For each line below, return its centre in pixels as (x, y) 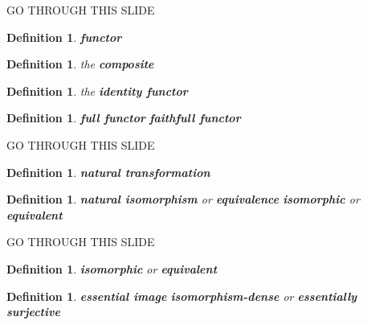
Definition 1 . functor (64, 37)
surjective (33, 312)
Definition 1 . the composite (80, 64)
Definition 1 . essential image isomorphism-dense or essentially (182, 296)
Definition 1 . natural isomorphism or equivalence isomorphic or (183, 199)
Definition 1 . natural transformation (108, 172)
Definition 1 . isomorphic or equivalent (112, 268)
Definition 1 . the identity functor (97, 91)
